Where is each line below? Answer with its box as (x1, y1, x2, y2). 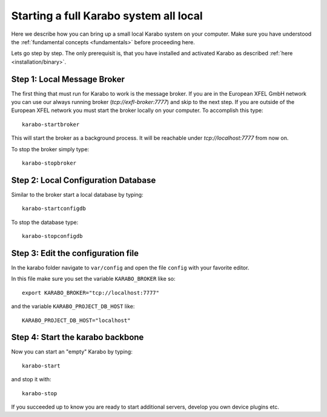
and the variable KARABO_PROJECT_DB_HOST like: (11, 303, 135, 310)
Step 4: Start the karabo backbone (11, 332, 144, 343)
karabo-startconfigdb (22, 205, 86, 212)
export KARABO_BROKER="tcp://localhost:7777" (22, 289, 160, 296)
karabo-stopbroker (22, 159, 77, 166)
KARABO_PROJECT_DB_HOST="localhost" (22, 317, 131, 324)
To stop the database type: (11, 218, 79, 226)
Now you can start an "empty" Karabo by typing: (11, 348, 133, 355)
